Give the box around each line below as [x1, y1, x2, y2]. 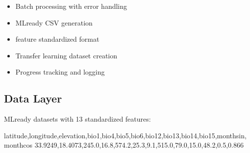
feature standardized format [15, 34, 100, 44]
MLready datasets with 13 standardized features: [4, 114, 151, 124]
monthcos [4, 140, 33, 150]
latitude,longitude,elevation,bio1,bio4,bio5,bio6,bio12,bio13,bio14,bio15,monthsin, [4, 130, 247, 140]
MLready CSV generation [15, 17, 93, 27]
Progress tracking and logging [15, 67, 105, 77]
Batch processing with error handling [15, 1, 127, 11]
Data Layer [4, 91, 62, 106]
